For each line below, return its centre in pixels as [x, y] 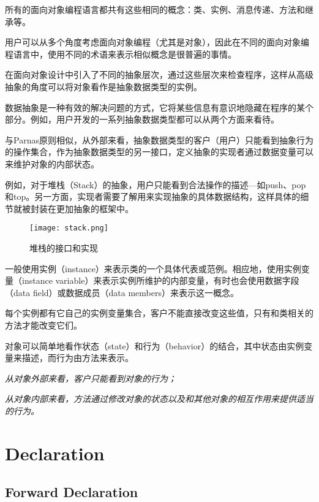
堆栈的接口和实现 [64, 247]
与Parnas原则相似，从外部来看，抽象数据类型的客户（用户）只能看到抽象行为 [159, 139]
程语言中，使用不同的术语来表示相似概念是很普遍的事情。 [121, 54]
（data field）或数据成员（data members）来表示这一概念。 [122, 292]
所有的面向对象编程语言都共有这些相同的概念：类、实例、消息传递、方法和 [155, 9]
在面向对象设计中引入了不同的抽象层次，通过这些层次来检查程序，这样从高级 [159, 74]
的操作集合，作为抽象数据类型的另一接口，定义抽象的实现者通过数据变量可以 [159, 152]
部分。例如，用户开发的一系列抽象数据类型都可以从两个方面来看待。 [142, 119]
